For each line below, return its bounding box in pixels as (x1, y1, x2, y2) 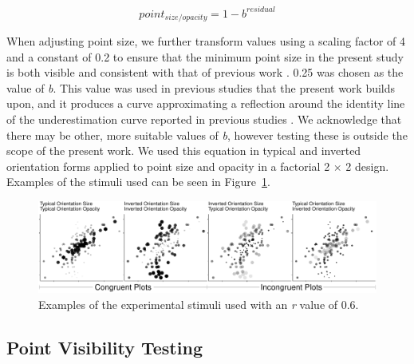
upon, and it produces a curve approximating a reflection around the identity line (6, 95, 405, 112)
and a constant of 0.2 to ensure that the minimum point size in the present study (6, 48, 404, 65)
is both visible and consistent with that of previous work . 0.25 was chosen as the (6, 64, 404, 81)
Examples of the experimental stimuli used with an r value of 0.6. (38, 296, 359, 312)
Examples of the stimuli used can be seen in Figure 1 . (6, 173, 270, 190)
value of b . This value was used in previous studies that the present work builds (6, 79, 396, 96)
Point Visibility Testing (6, 334, 203, 359)
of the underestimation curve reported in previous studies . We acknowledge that (6, 110, 402, 127)
